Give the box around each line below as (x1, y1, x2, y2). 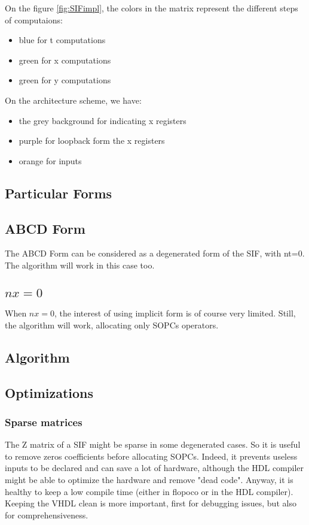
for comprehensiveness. (5, 508, 88, 521)
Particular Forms (5, 183, 112, 202)
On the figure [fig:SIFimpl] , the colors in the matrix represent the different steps (5, 2, 298, 14)
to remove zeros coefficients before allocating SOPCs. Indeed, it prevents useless (5, 449, 298, 462)
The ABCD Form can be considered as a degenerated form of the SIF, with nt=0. (5, 247, 305, 260)
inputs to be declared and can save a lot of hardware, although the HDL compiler (5, 461, 304, 474)
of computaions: (5, 13, 63, 26)
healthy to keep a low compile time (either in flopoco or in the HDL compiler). (5, 485, 293, 497)
